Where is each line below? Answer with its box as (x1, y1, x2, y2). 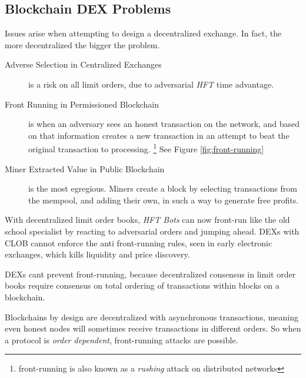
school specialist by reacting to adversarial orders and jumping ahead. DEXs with (5, 225, 300, 237)
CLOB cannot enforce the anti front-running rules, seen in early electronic (5, 236, 272, 249)
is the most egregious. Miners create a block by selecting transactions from (28, 182, 297, 195)
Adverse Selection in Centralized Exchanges (5, 58, 162, 71)
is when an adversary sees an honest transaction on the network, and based (28, 118, 300, 130)
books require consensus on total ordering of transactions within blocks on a (5, 279, 280, 292)
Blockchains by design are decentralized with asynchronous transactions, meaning (5, 310, 298, 323)
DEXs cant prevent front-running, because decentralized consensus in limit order (5, 267, 296, 280)
